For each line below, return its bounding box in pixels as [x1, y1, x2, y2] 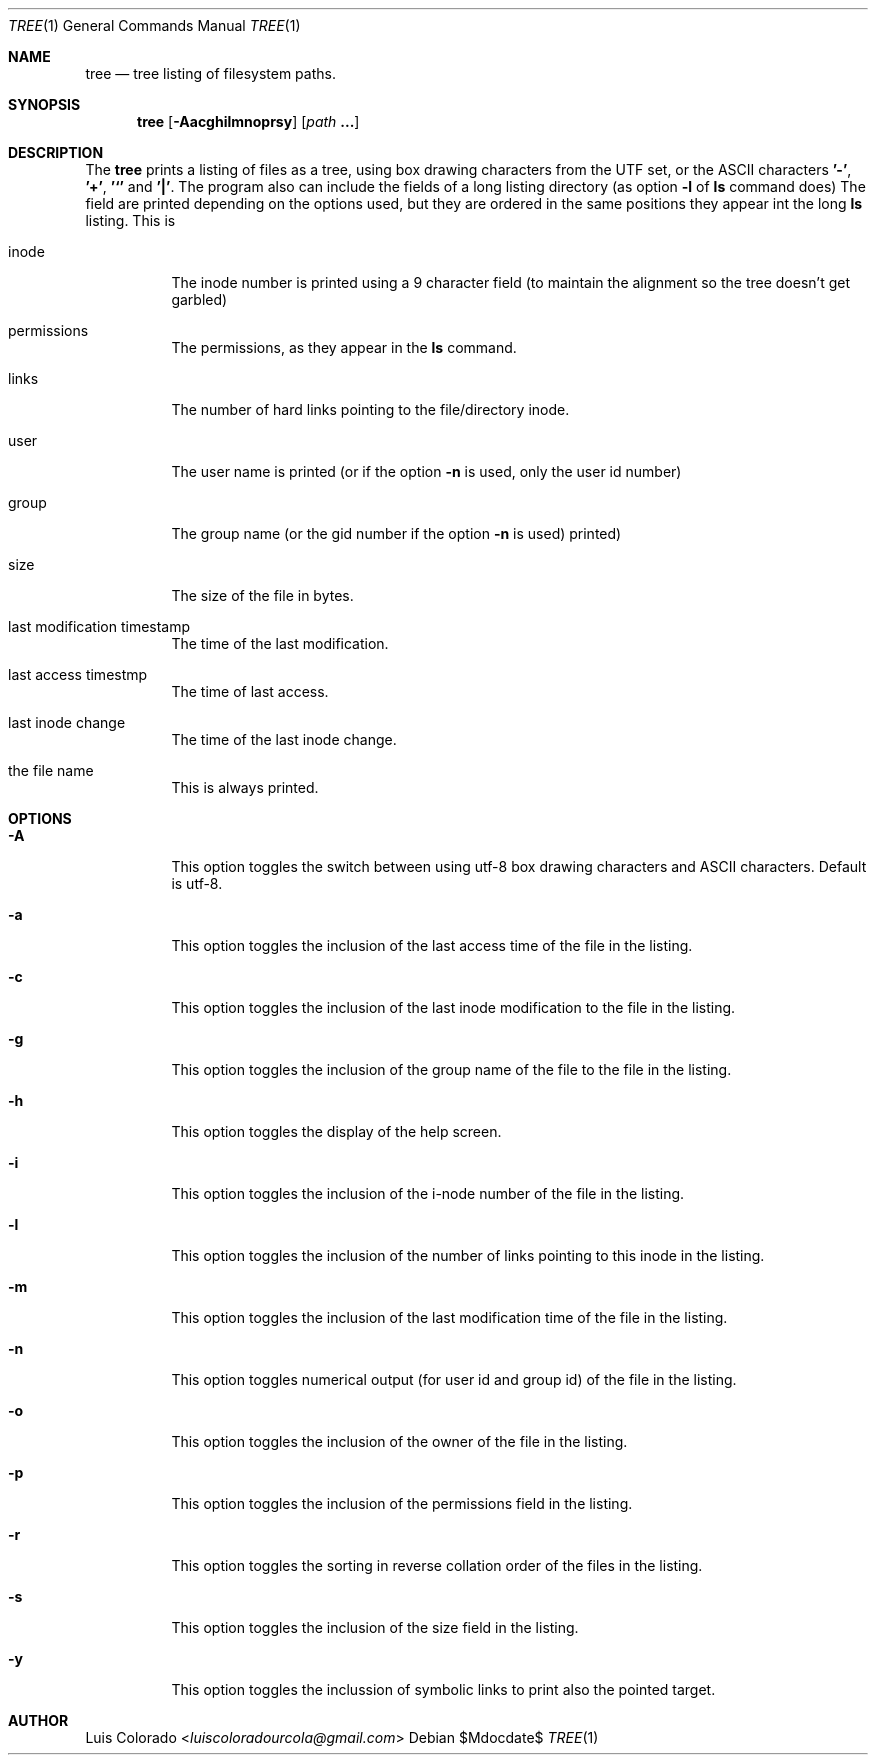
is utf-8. [171, 875, 223, 892]
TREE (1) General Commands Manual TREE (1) [8, 17, 301, 34]
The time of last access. [171, 683, 329, 700]
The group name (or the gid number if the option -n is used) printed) [171, 525, 622, 542]
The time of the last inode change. [171, 731, 397, 748]
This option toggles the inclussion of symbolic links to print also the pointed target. [171, 1681, 716, 1698]
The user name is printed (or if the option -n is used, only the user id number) [171, 463, 682, 480]
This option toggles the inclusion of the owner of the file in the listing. [171, 1433, 628, 1450]
